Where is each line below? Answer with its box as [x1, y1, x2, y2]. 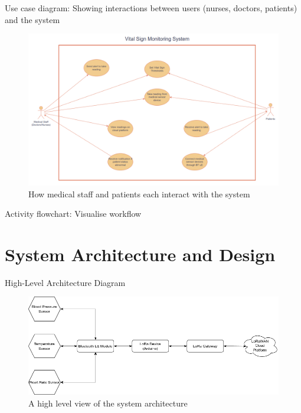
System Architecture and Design [5, 242, 276, 266]
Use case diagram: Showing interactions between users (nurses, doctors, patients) [5, 2, 297, 14]
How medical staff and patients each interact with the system [28, 187, 250, 200]
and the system [5, 13, 60, 25]
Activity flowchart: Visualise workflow [5, 207, 142, 220]
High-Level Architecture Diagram [5, 276, 126, 288]
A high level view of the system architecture [28, 396, 188, 409]
